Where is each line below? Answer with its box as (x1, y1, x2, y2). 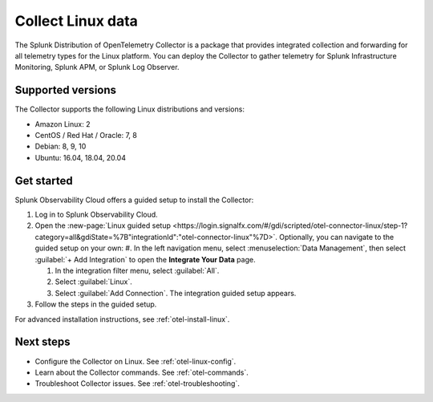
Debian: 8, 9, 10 (34, 141, 87, 152)
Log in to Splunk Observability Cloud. (34, 209, 158, 220)
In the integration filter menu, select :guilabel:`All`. (55, 266, 220, 276)
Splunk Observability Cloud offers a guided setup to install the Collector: (14, 195, 254, 205)
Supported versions (14, 83, 116, 97)
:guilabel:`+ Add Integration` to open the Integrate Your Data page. (34, 254, 256, 264)
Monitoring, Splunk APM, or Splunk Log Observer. (14, 63, 180, 72)
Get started (14, 173, 73, 188)
